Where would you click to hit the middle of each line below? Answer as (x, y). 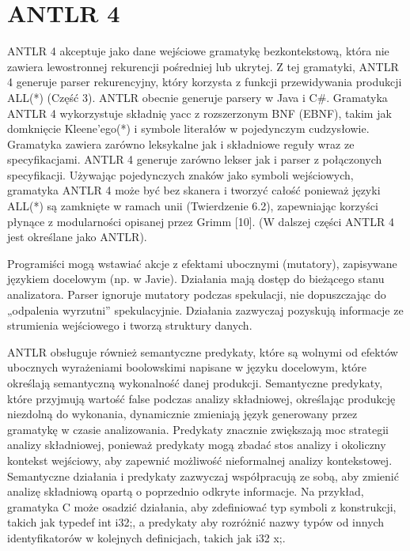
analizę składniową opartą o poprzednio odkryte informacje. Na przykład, (186, 491)
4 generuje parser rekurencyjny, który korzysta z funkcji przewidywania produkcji (205, 82)
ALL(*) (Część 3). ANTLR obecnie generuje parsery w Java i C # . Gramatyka (197, 97)
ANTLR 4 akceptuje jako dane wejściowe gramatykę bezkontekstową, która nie (198, 51)
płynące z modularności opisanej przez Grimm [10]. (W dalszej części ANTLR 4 (201, 221)
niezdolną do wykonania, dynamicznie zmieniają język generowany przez (182, 414)
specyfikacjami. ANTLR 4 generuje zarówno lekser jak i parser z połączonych (195, 159)
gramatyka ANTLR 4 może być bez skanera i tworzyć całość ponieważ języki (194, 190)
